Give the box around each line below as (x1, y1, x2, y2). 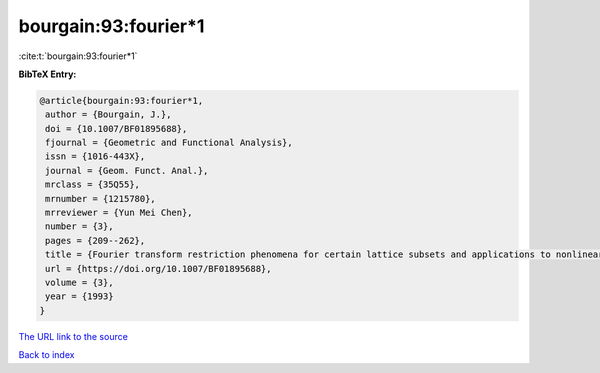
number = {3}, (45, 221, 114, 232)
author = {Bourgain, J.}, (45, 109, 172, 120)
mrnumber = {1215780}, (45, 193, 157, 204)
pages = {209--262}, (45, 235, 146, 246)
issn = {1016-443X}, (45, 151, 146, 162)
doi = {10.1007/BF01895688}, (45, 123, 188, 134)
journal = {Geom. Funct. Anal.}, (45, 165, 209, 176)
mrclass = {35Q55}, (45, 179, 140, 190)
